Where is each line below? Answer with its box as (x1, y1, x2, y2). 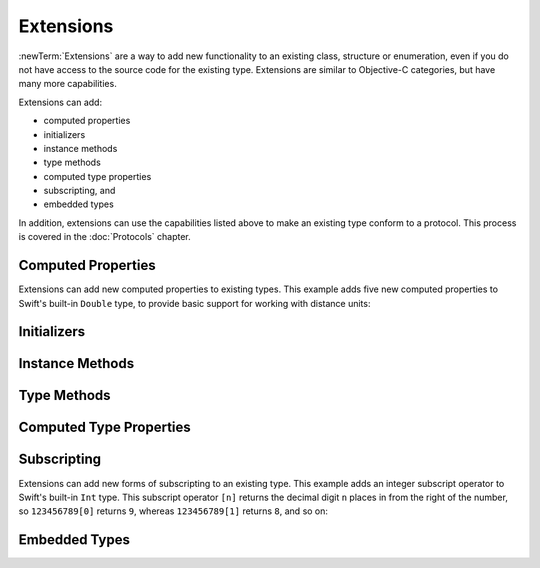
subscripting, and (43, 185, 116, 197)
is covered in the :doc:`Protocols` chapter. (18, 231, 191, 243)
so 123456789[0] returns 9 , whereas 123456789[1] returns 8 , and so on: (18, 505, 329, 517)
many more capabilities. (18, 78, 117, 90)
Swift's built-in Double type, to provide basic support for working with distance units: (18, 297, 371, 309)
